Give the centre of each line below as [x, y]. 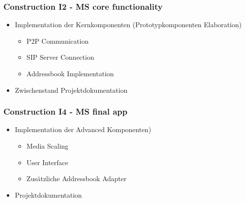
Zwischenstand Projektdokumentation [71, 90]
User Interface [47, 162]
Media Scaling [47, 146]
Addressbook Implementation [70, 73]
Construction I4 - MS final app [65, 111]
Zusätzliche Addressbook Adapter [77, 178]
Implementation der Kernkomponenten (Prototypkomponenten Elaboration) [128, 25]
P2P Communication [58, 41]
